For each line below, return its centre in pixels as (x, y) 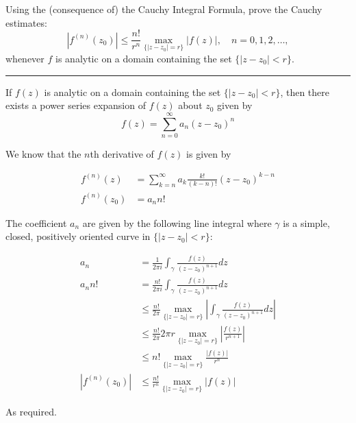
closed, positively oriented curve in (78, 236)
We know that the (43, 153)
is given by (209, 153)
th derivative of (122, 153)
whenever (25, 58)
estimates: (26, 22)
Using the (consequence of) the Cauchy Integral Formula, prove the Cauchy (164, 9)
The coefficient (36, 222)
